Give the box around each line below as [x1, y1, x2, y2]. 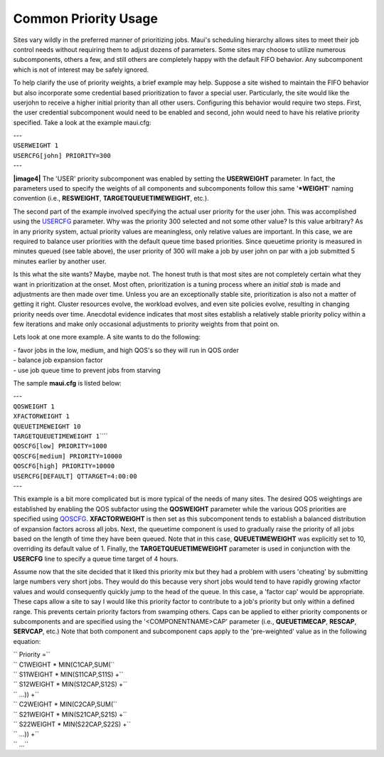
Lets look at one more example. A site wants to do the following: [13, 333, 201, 342]
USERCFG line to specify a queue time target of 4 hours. [13, 554, 179, 563]
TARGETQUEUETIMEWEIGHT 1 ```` [13, 432, 108, 440]
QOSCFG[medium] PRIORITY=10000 [13, 452, 122, 460]
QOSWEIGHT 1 [13, 402, 55, 411]
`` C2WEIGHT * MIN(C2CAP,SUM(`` [13, 700, 117, 709]
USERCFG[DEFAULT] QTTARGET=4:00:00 [13, 472, 138, 480]
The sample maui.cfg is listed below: [13, 379, 122, 388]
